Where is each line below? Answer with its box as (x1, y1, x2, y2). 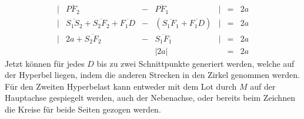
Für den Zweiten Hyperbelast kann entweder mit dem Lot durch (5, 80, 237, 92)
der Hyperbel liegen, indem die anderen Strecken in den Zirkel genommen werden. (5, 69, 300, 81)
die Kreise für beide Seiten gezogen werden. (5, 103, 161, 115)
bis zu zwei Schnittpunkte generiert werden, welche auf (96, 57, 295, 69)
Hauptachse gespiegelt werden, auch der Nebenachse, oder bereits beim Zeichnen (5, 91, 295, 104)
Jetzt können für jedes (5, 57, 85, 69)
